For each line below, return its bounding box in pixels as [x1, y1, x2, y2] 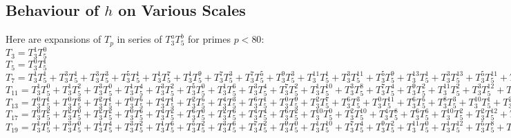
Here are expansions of [6, 32, 102, 46]
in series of [117, 32, 162, 46]
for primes [188, 32, 231, 46]
